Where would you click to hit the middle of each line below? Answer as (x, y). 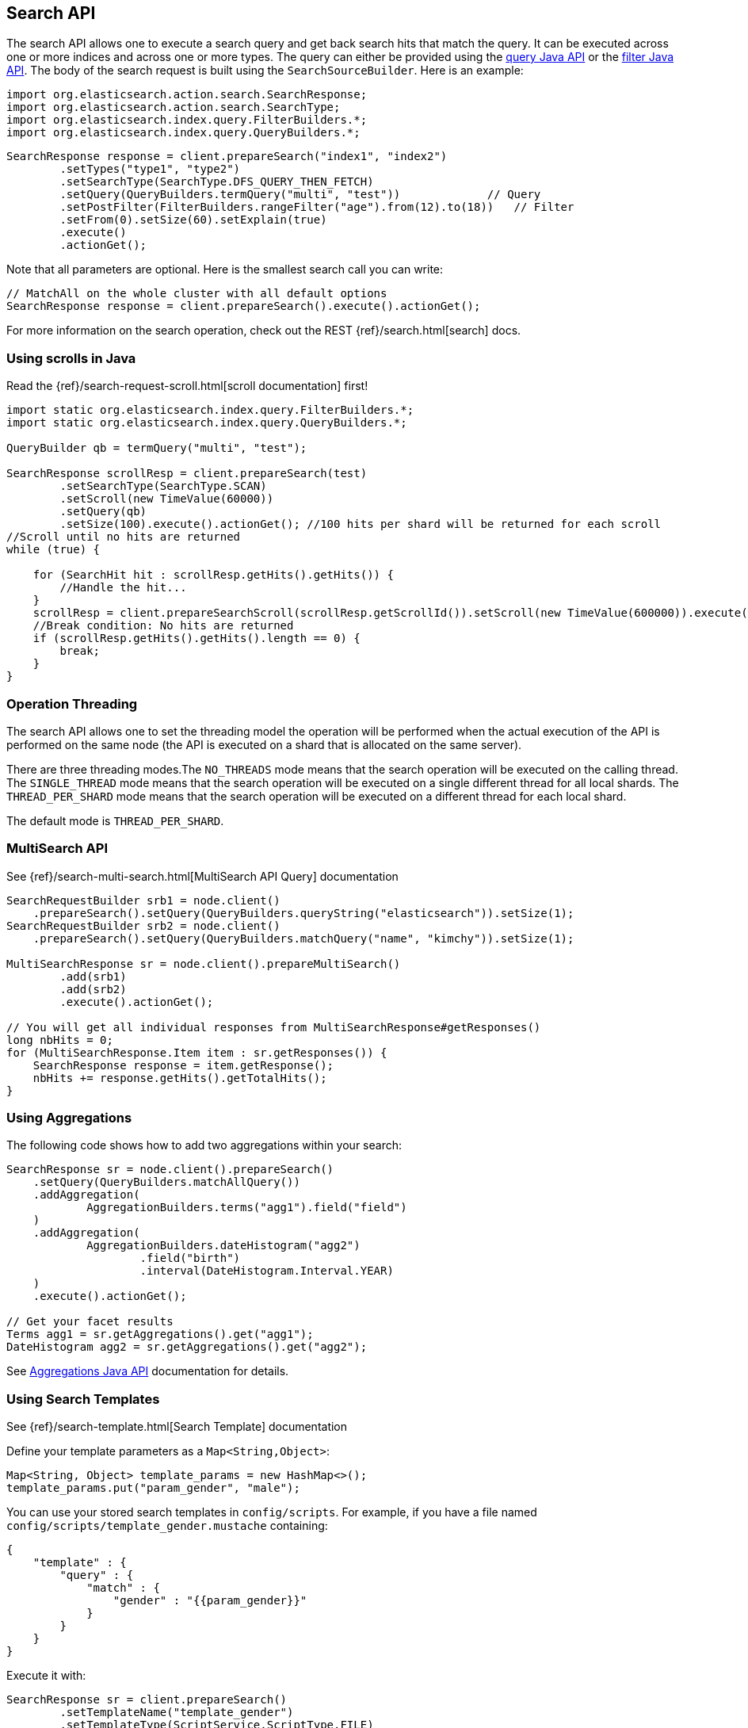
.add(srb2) (93, 989)
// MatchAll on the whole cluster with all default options (197, 294)
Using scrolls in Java (71, 358)
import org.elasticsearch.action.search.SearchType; (174, 107)
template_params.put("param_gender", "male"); (153, 1488)
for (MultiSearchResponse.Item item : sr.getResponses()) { (197, 1052)
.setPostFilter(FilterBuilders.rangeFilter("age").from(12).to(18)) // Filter (317, 207)
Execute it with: (46, 1676)
